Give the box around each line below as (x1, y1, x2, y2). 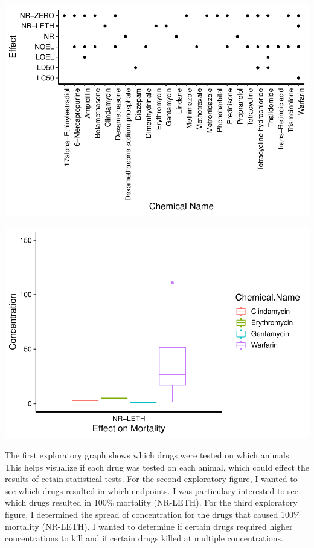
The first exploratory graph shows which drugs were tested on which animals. (5, 449, 292, 462)
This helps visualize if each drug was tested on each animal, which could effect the (5, 460, 309, 473)
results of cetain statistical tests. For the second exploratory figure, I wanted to (5, 472, 298, 485)
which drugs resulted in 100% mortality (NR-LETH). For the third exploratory (5, 496, 298, 509)
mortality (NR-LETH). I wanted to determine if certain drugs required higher (5, 520, 293, 532)
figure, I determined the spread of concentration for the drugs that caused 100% (5, 508, 301, 520)
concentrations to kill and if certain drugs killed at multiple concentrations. (5, 532, 283, 544)
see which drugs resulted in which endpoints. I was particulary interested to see (5, 484, 299, 497)
